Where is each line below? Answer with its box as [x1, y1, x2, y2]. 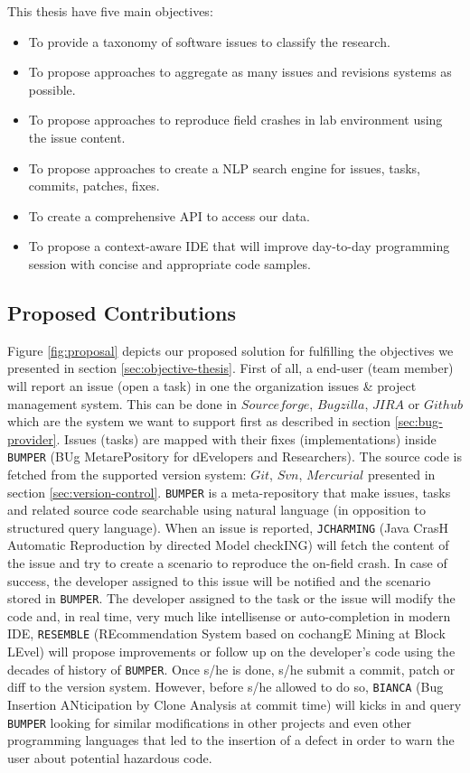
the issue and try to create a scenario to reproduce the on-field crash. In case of [7, 554, 447, 573]
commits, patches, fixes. [28, 176, 160, 195]
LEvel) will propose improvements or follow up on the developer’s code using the [7, 642, 456, 661]
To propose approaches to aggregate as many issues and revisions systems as [28, 62, 452, 81]
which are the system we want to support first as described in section [7, 412, 391, 431]
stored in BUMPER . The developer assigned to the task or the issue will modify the [7, 589, 456, 608]
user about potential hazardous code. [7, 748, 212, 767]
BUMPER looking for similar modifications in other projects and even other [7, 712, 412, 731]
